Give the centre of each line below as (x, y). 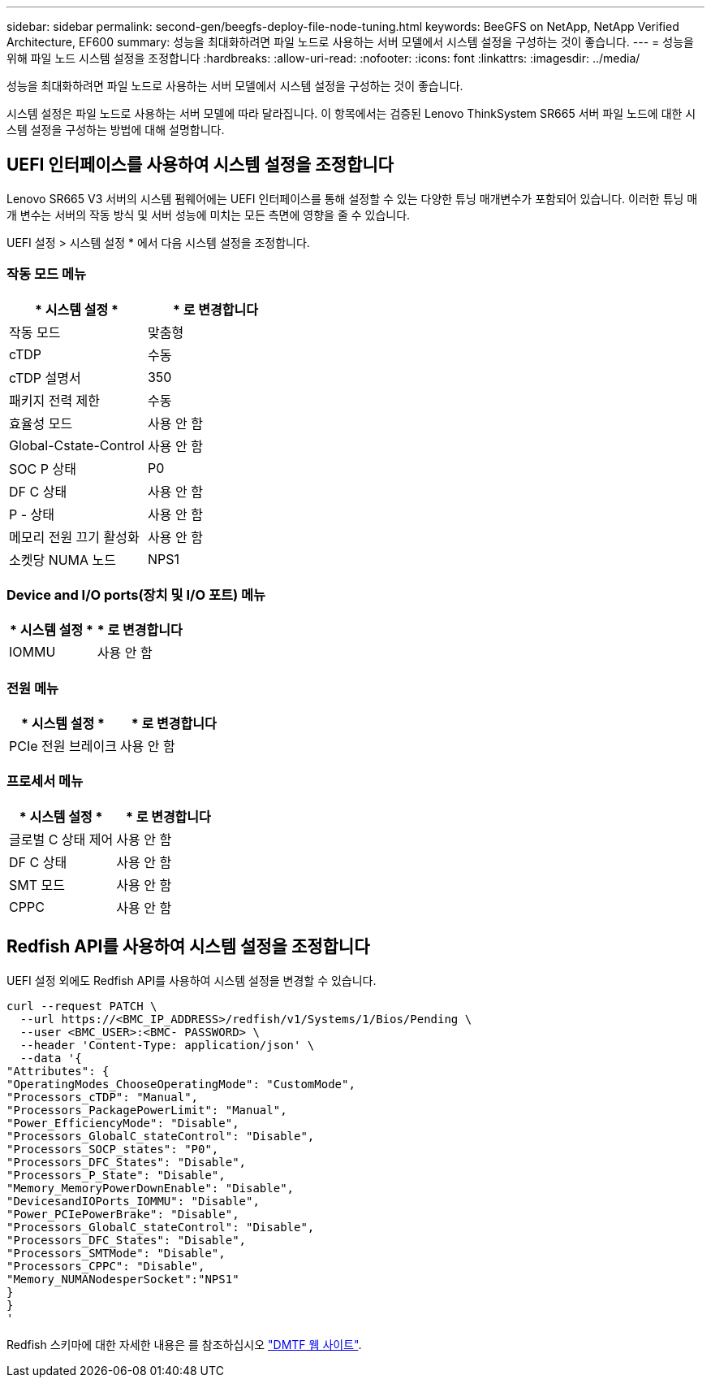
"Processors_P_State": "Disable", (116, 1175)
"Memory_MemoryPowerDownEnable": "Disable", (151, 1188)
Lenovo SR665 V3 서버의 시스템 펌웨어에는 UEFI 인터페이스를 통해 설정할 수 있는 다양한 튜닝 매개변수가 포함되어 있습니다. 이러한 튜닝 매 (352, 198)
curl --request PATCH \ (82, 1006)
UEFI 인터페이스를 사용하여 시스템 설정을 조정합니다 (200, 165)
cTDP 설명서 (45, 377)
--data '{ (51, 1058)
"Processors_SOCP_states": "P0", (113, 1149)
